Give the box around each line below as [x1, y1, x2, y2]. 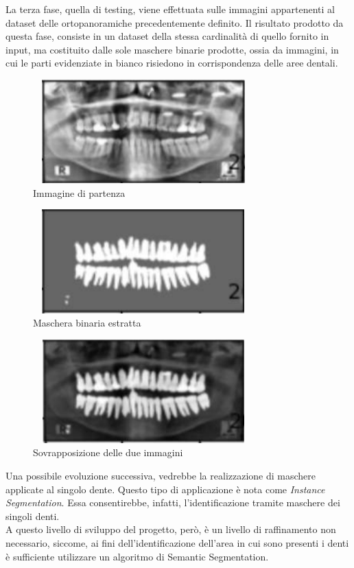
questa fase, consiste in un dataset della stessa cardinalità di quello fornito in [5, 29, 329, 43]
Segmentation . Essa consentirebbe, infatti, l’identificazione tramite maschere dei [5, 495, 340, 510]
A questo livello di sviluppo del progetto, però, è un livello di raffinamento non [5, 522, 336, 536]
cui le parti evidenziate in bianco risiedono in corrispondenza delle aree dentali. [5, 56, 338, 70]
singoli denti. [5, 508, 60, 523]
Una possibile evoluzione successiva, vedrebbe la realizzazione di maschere [5, 469, 316, 483]
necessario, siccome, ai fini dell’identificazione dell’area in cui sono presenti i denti [5, 536, 349, 550]
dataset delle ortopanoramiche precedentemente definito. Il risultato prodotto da [5, 15, 344, 29]
